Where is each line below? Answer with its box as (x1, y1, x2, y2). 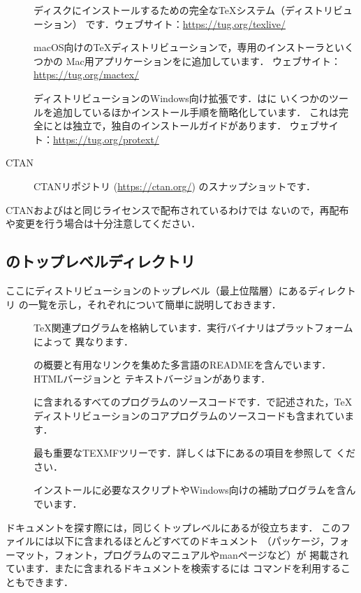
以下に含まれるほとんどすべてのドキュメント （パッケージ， (54, 534, 330, 548)
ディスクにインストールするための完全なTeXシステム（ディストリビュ (34, 3, 353, 17)
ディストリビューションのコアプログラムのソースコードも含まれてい (34, 408, 345, 423)
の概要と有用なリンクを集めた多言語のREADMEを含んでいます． (34, 357, 332, 372)
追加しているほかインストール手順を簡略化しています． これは (52, 104, 339, 119)
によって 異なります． (34, 334, 133, 348)
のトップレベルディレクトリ (6, 250, 196, 272)
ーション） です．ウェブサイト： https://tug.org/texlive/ (34, 16, 286, 31)
